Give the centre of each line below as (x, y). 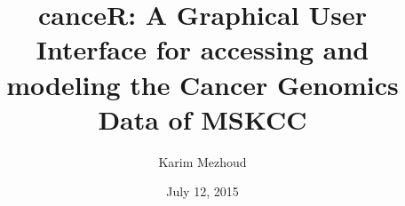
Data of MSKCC (202, 119)
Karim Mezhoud (202, 161)
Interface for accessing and (202, 49)
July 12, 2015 (202, 191)
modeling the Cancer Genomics (202, 84)
